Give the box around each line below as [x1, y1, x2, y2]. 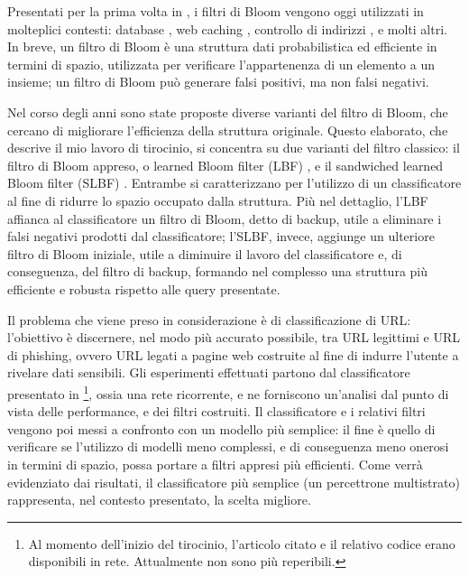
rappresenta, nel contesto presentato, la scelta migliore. [7, 490, 311, 509]
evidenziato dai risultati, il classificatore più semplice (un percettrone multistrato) [7, 472, 460, 491]
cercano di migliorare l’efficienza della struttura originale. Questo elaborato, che [7, 120, 448, 139]
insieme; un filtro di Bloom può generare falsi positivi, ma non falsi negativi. [7, 72, 429, 91]
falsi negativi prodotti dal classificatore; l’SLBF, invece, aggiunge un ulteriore [7, 227, 435, 246]
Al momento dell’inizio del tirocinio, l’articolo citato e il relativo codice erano [28, 534, 455, 553]
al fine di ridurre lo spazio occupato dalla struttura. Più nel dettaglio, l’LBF [7, 190, 428, 209]
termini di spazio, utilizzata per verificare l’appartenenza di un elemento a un [7, 54, 435, 73]
